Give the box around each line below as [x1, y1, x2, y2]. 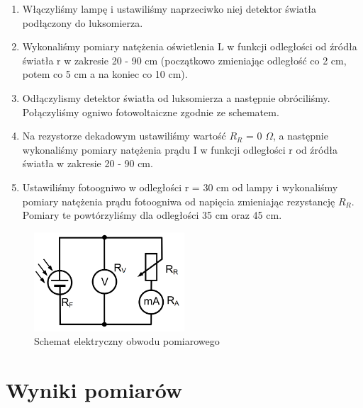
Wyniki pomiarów [6, 375, 183, 404]
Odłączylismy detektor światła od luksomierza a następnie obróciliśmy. [22, 90, 330, 105]
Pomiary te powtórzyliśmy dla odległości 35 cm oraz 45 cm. [22, 208, 282, 222]
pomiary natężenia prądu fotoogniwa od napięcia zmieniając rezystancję [22, 193, 335, 208]
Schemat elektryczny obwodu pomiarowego [34, 334, 220, 348]
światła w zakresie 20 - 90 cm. [22, 156, 153, 171]
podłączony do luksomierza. [22, 15, 143, 30]
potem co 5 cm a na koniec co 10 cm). [22, 67, 188, 81]
